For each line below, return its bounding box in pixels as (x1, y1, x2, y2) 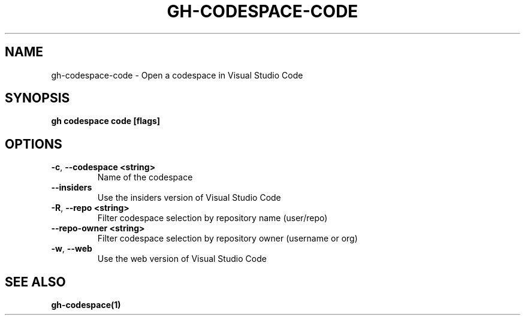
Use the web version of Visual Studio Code (97, 253, 267, 264)
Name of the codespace (97, 172, 193, 183)
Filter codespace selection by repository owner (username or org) (97, 233, 358, 244)
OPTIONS (5, 136, 62, 152)
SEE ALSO (5, 274, 66, 289)
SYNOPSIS (5, 90, 70, 106)
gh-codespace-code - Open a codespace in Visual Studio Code (51, 70, 303, 80)
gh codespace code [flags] (51, 116, 161, 126)
